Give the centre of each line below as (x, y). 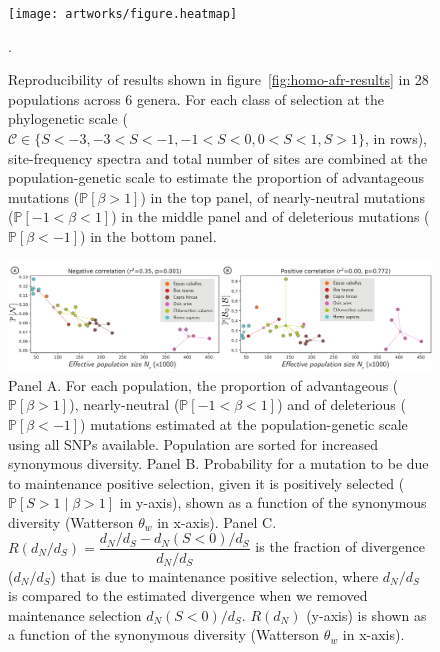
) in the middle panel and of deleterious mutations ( (270, 216)
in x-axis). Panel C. (217, 521)
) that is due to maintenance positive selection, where (214, 575)
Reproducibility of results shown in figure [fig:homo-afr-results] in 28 (218, 79)
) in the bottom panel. (148, 236)
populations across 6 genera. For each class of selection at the (196, 98)
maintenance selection (75, 614)
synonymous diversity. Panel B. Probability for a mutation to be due (218, 463)
